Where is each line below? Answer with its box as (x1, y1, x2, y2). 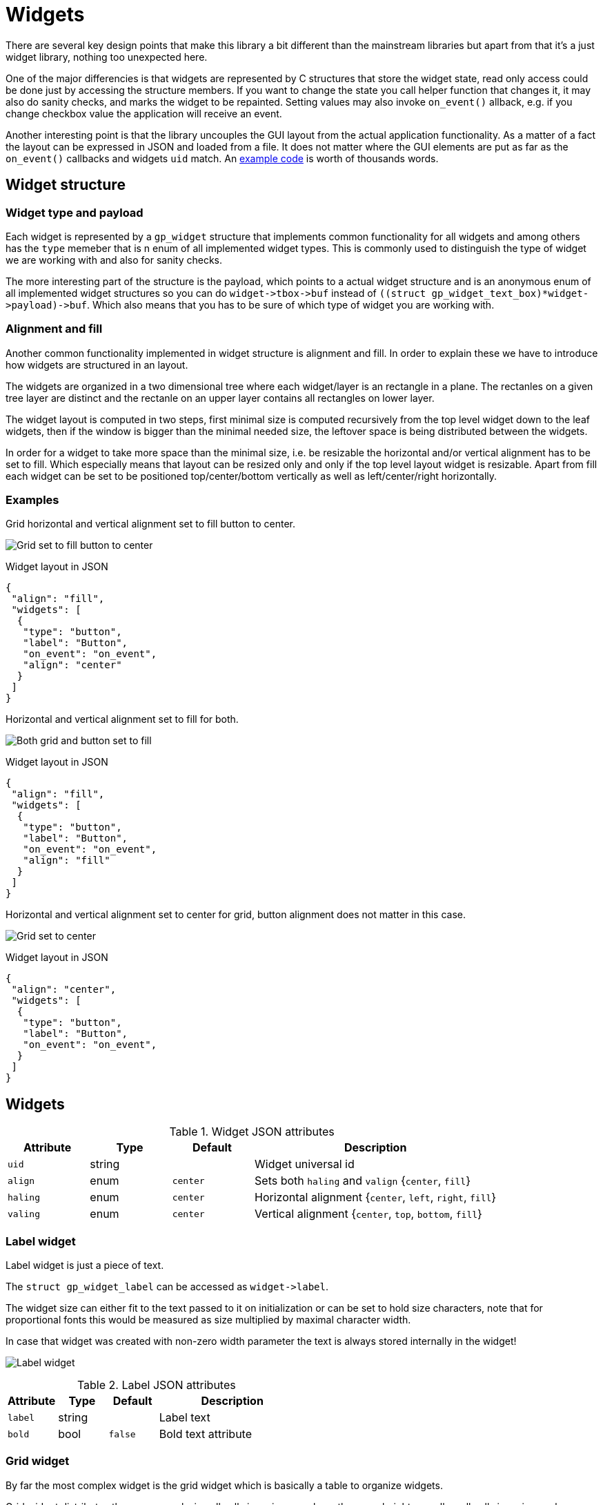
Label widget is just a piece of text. (6, 1259, 164, 1272)
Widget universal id (255, 1157, 355, 1172)
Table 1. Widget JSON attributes (169, 1125, 335, 1139)
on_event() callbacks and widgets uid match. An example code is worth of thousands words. (6, 152, 439, 164)
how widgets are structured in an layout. (6, 358, 188, 371)
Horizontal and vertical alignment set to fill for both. (6, 713, 239, 726)
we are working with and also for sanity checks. (6, 253, 223, 266)
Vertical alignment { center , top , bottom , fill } (255, 1207, 482, 1221)
